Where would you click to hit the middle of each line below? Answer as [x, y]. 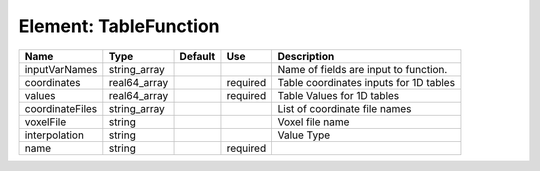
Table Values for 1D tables [338, 95]
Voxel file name [313, 122]
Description [306, 56]
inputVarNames [61, 69]
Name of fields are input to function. [362, 69]
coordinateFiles [61, 108]
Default [197, 56]
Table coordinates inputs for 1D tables [366, 82]
